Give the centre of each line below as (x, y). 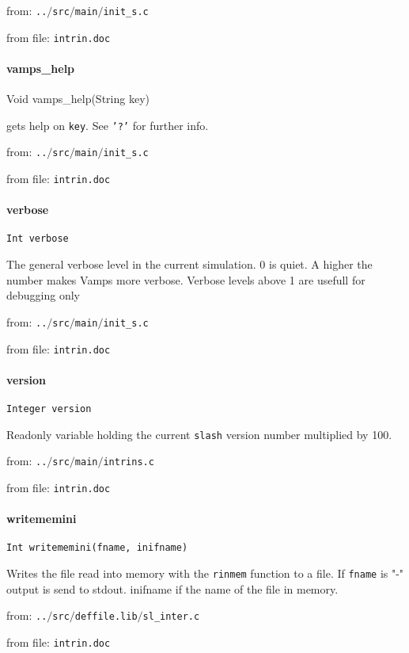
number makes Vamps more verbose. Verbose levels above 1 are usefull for (186, 279)
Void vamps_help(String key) (78, 99)
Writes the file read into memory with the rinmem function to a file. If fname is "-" (205, 573)
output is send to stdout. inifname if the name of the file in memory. (172, 588)
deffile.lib (106, 617)
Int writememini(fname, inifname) (97, 548)
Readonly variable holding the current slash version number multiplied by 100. (199, 434)
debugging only (43, 295)
